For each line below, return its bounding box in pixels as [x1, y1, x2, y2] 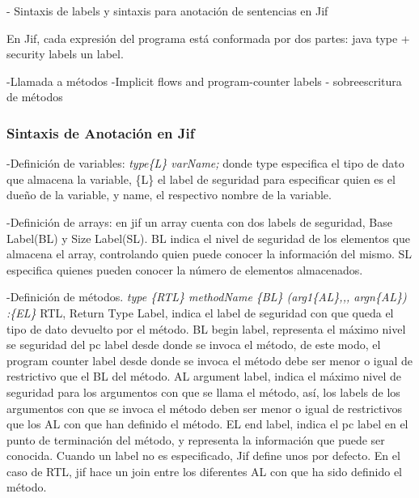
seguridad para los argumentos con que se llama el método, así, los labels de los [6, 383, 400, 400]
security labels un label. [6, 45, 124, 62]
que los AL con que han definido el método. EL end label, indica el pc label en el [6, 415, 408, 432]
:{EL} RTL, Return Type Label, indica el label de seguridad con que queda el [6, 304, 394, 321]
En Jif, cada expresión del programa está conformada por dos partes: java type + [6, 29, 410, 46]
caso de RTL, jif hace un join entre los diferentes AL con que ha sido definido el [6, 462, 403, 479]
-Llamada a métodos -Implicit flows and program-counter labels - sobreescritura [6, 72, 402, 89]
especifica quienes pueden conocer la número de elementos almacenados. [6, 261, 363, 278]
